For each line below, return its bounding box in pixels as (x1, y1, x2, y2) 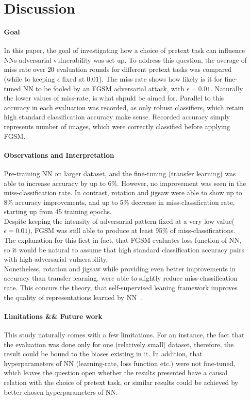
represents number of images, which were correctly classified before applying (4, 121, 231, 131)
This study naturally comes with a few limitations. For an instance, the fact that (4, 330, 245, 340)
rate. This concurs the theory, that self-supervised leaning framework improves (4, 283, 238, 293)
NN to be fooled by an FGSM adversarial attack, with (23, 83, 184, 93)
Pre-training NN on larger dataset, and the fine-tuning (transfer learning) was (4, 168, 236, 178)
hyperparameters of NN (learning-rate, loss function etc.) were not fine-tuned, (4, 358, 235, 368)
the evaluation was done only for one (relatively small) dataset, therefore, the (4, 339, 234, 349)
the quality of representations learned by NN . (4, 292, 142, 302)
